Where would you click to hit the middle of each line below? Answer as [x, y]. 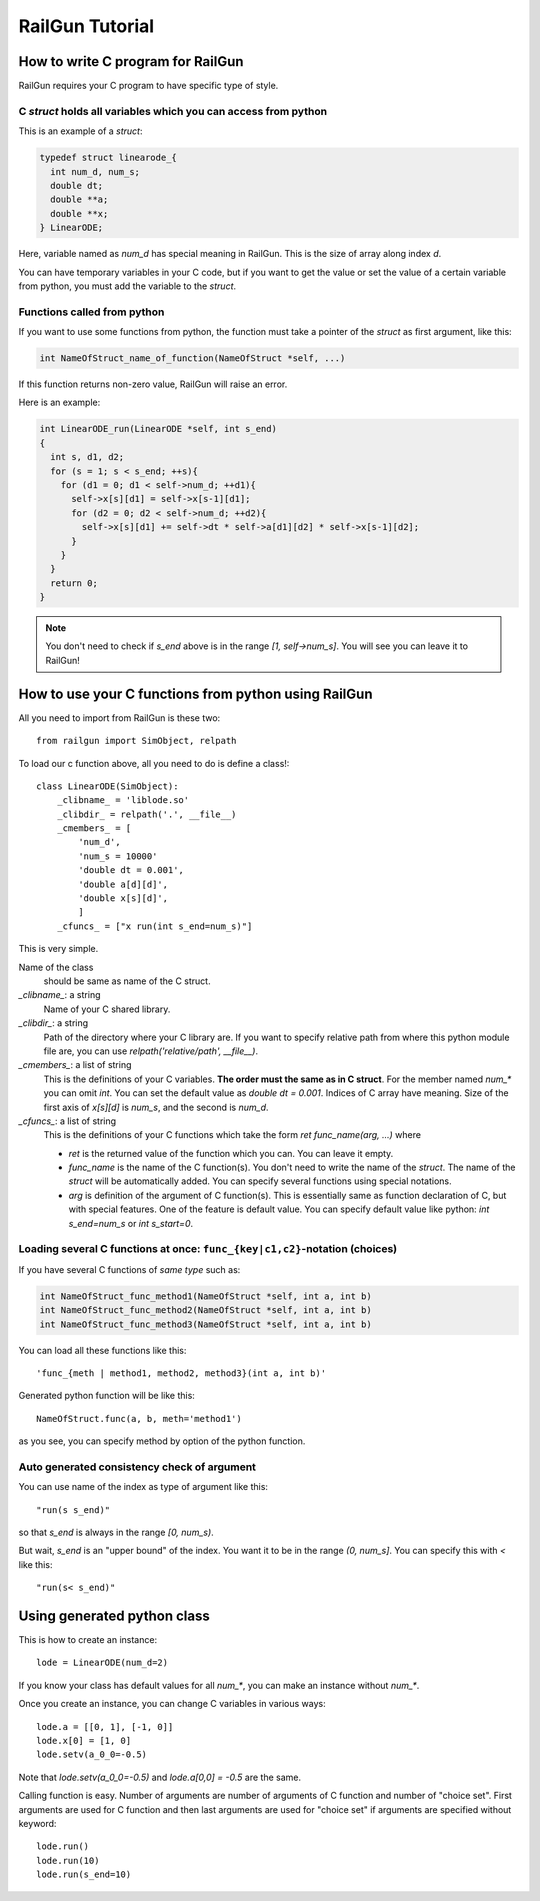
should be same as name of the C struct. [127, 981]
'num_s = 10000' [118, 856]
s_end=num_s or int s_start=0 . [131, 1223]
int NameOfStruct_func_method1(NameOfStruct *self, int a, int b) [205, 1296]
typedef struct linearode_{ [108, 158]
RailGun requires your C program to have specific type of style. [148, 86]
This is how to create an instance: [88, 1640]
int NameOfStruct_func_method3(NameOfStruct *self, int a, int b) [205, 1324]
